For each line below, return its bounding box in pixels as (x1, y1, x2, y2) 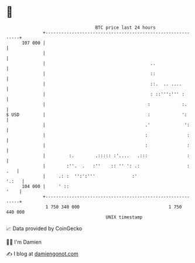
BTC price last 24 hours (95, 25, 156, 30)
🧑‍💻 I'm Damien (6, 238, 42, 245)
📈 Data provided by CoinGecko (6, 225, 83, 232)
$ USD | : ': (6, 111, 187, 118)
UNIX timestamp (105, 214, 143, 220)
